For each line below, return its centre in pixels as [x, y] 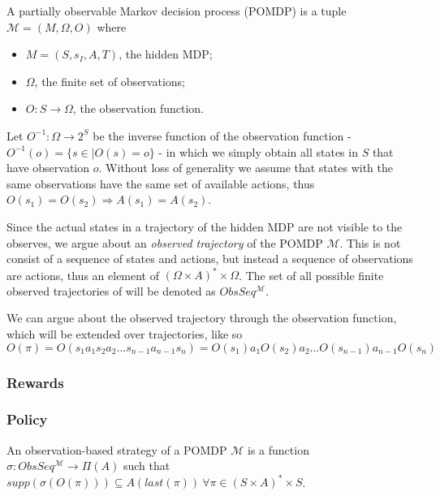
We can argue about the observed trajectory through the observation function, [202, 318]
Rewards [35, 382]
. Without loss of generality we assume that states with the [246, 168]
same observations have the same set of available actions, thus [161, 183]
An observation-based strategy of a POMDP [117, 449]
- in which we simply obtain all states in [258, 151]
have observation [48, 168]
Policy [27, 419]
